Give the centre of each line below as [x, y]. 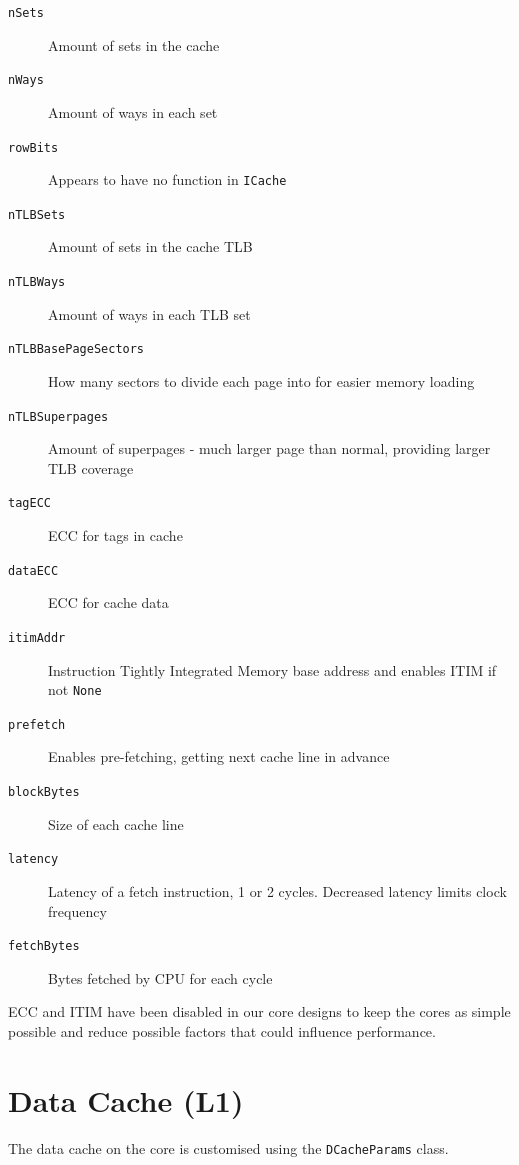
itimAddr [37, 637]
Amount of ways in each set [133, 111]
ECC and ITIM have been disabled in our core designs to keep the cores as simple [259, 1011]
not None [75, 689]
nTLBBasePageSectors [76, 349]
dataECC [33, 570]
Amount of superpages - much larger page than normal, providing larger [269, 448]
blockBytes [44, 792]
